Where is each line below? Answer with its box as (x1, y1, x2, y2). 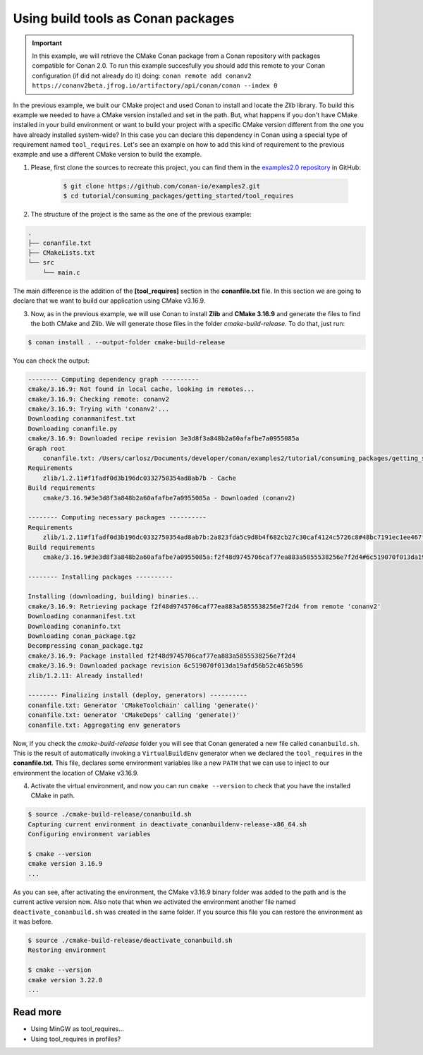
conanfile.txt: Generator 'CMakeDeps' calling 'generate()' (27, 711, 240, 719)
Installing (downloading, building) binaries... (27, 593, 200, 601)
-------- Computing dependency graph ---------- (27, 375, 200, 383)
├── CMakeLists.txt (27, 248, 95, 257)
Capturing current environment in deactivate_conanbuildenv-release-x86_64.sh (27, 820, 307, 828)
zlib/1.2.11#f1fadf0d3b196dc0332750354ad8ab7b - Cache (42, 474, 236, 482)
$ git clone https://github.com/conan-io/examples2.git (63, 182, 261, 190)
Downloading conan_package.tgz (27, 632, 137, 640)
